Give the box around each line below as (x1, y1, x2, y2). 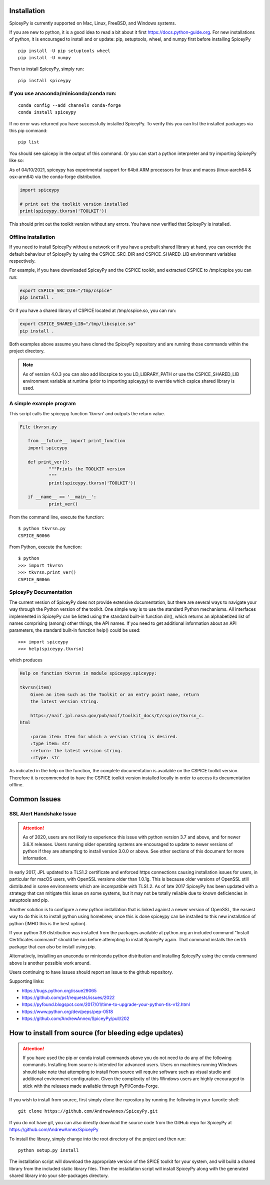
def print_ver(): (27, 459, 70, 465)
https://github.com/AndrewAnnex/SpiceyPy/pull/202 (21, 1015, 129, 1022)
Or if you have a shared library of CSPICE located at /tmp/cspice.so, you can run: (9, 307, 176, 313)
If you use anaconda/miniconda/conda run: (9, 90, 117, 97)
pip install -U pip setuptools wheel (18, 48, 111, 54)
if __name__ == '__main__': (27, 494, 97, 500)
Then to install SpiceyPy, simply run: (9, 66, 84, 72)
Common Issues (9, 795, 61, 803)
